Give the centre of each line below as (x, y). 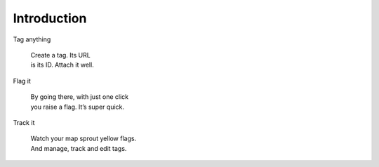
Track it (24, 122)
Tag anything (32, 39)
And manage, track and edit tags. (79, 148)
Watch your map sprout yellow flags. (84, 139)
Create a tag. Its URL (60, 55)
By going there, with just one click (80, 97)
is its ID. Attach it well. (62, 65)
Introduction (50, 18)
